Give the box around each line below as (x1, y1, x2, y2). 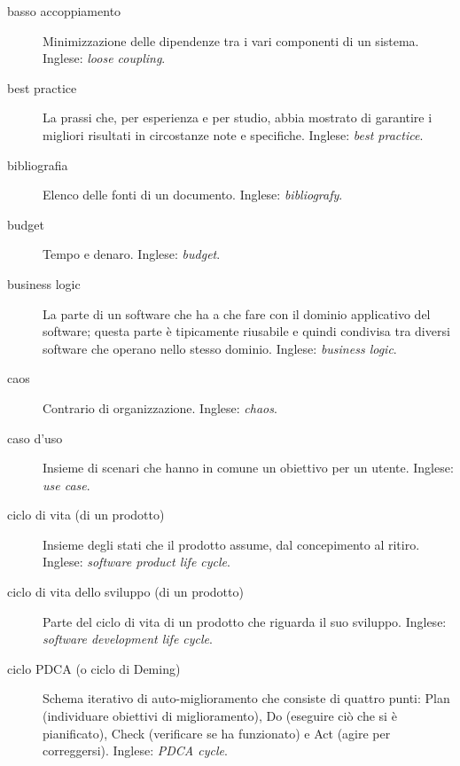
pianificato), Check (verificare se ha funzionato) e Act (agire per (43, 723, 391, 742)
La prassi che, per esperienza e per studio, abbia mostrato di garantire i (43, 108, 433, 127)
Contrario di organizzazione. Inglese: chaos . (43, 398, 277, 417)
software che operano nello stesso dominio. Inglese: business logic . (43, 339, 397, 357)
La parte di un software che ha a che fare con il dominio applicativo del (43, 304, 431, 323)
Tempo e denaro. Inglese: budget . (43, 245, 221, 263)
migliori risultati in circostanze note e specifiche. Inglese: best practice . (43, 125, 424, 144)
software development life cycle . (43, 629, 213, 648)
